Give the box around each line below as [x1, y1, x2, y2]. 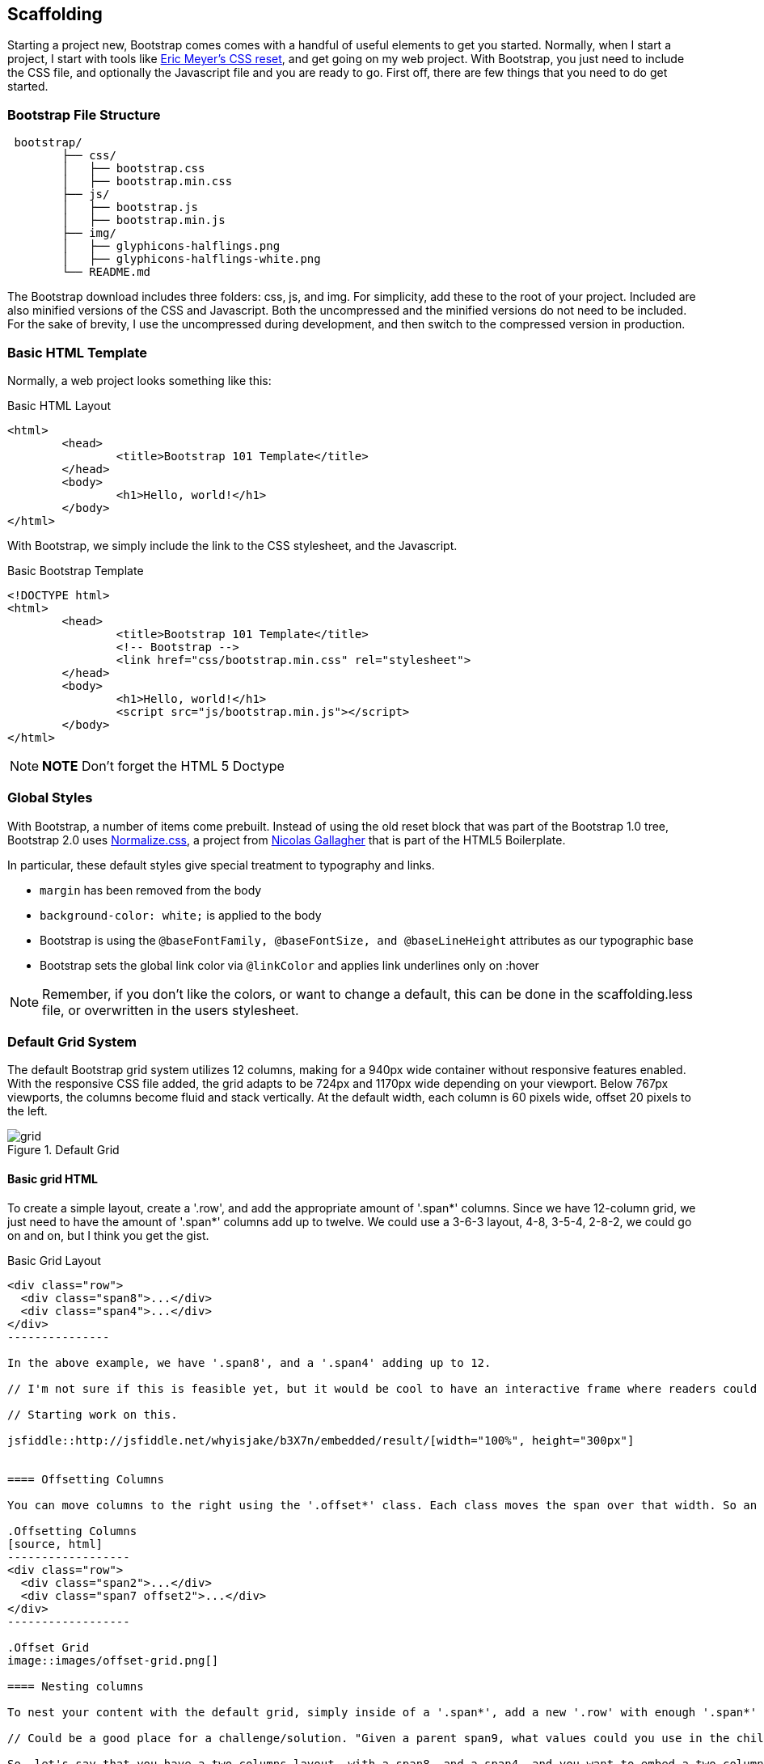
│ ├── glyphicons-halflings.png [61, 239, 281, 253]
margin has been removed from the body [40, 882, 262, 897]
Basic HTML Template [7, 344, 148, 361]
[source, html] [7, 1537, 103, 1550]
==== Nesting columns [7, 1679, 144, 1693]
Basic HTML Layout [7, 398, 112, 412]
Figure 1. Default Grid [7, 1143, 120, 1157]
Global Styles [7, 789, 93, 806]
